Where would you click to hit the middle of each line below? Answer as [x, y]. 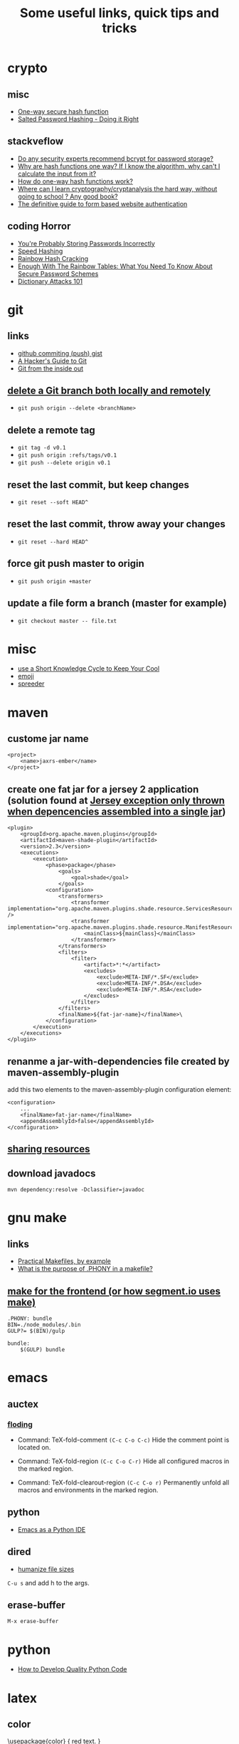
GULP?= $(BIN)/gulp [36, 1331]
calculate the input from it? [57, 174]
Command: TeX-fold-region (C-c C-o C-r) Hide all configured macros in [123, 1461]
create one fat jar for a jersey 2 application [103, 789]
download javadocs [52, 1173]
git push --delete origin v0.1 [64, 463]
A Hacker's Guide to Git [52, 361]
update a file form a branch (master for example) [117, 604]
